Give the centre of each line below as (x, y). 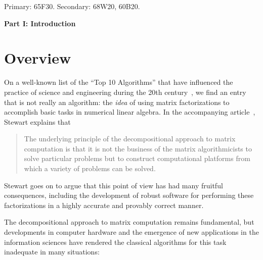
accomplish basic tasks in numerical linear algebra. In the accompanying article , (130, 112)
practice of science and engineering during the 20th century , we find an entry (125, 92)
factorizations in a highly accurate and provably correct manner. (104, 205)
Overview (38, 58)
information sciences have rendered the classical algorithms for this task (115, 242)
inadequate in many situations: (52, 252)
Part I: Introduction (40, 23)
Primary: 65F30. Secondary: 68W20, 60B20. (72, 6)
